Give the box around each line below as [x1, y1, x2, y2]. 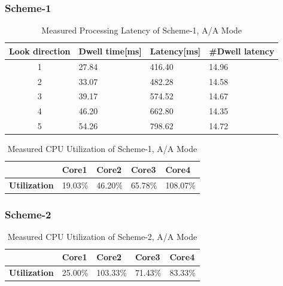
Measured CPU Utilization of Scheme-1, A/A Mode [7, 142, 197, 155]
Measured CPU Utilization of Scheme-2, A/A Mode [7, 230, 197, 242]
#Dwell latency [209, 44, 275, 57]
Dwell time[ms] [78, 44, 142, 57]
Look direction [9, 44, 71, 57]
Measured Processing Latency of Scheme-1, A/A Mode [41, 24, 242, 36]
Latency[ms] [150, 44, 201, 57]
